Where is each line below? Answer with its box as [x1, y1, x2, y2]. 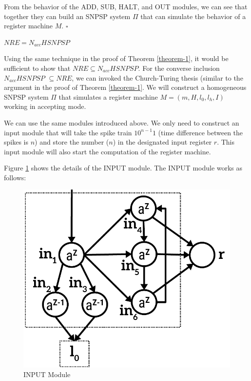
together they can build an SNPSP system [4, 11, 131, 21]
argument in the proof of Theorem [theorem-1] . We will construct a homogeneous [4, 82, 247, 92]
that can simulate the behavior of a [140, 11, 246, 21]
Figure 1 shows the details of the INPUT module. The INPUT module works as [4, 163, 243, 173]
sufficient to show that [4, 63, 71, 73]
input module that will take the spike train [4, 127, 132, 137]
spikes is [4, 137, 28, 147]
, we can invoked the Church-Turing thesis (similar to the [72, 72, 243, 83]
